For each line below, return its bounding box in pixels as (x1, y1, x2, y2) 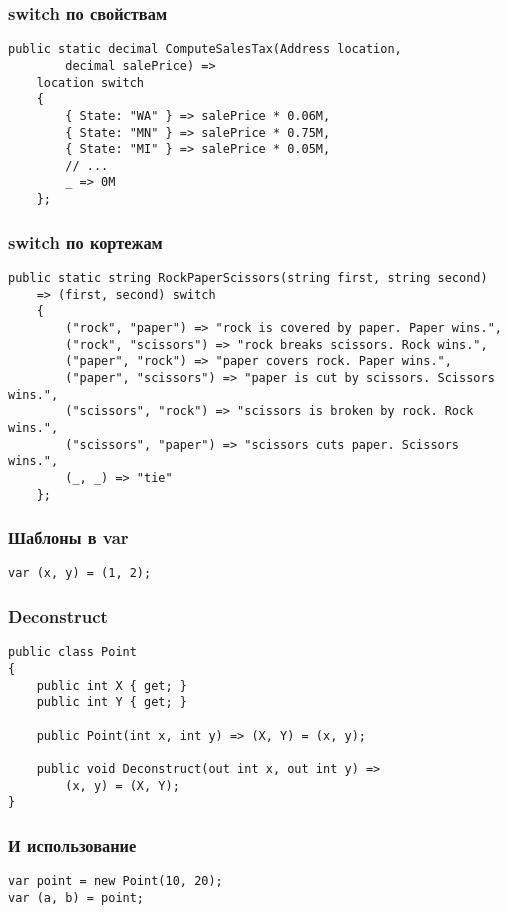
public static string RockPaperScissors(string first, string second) (8, 271, 488, 285)
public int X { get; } (36, 678, 187, 693)
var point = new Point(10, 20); (8, 874, 223, 889)
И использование (8, 832, 137, 857)
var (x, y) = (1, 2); (8, 566, 152, 581)
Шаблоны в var (8, 525, 129, 550)
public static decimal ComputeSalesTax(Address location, (8, 42, 402, 57)
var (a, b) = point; (8, 890, 145, 905)
